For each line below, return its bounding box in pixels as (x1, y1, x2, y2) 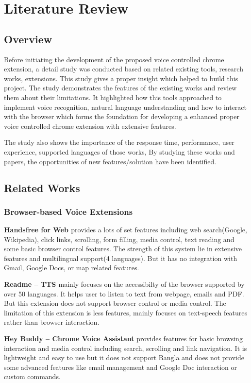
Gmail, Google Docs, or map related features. (4, 262, 139, 273)
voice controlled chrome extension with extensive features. (4, 121, 176, 131)
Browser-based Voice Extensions (4, 205, 133, 217)
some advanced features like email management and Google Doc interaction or (4, 362, 237, 372)
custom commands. (4, 371, 61, 382)
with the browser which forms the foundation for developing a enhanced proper (4, 111, 239, 122)
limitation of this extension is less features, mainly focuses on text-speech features (4, 307, 247, 317)
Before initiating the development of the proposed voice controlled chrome (4, 54, 224, 64)
